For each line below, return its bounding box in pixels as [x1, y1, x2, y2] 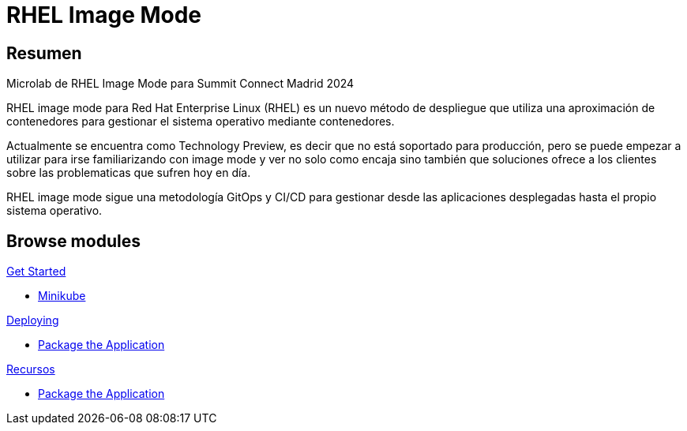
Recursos [6, 362, 55, 377]
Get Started [6, 264, 66, 279]
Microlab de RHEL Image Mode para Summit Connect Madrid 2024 [6, 77, 355, 91]
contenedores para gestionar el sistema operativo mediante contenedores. [6, 114, 395, 129]
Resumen [6, 43, 82, 63]
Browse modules [6, 230, 141, 251]
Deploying [6, 313, 59, 328]
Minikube [38, 289, 86, 303]
